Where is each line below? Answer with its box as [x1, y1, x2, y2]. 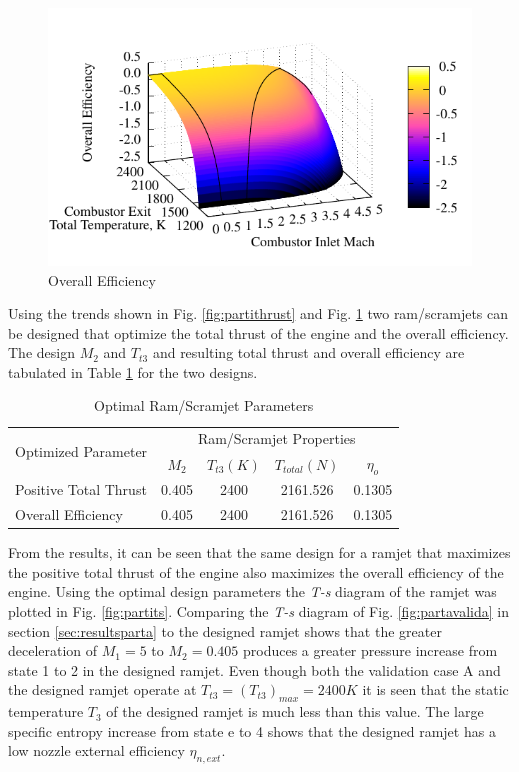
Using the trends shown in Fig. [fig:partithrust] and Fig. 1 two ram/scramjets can [8, 303, 509, 324]
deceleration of [8, 640, 98, 661]
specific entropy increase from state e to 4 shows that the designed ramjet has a [8, 720, 496, 741]
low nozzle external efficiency [8, 740, 185, 761]
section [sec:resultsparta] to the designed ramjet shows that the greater [8, 620, 442, 641]
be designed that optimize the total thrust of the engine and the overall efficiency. [8, 322, 509, 343]
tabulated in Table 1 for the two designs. [8, 361, 258, 382]
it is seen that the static [362, 679, 509, 700]
